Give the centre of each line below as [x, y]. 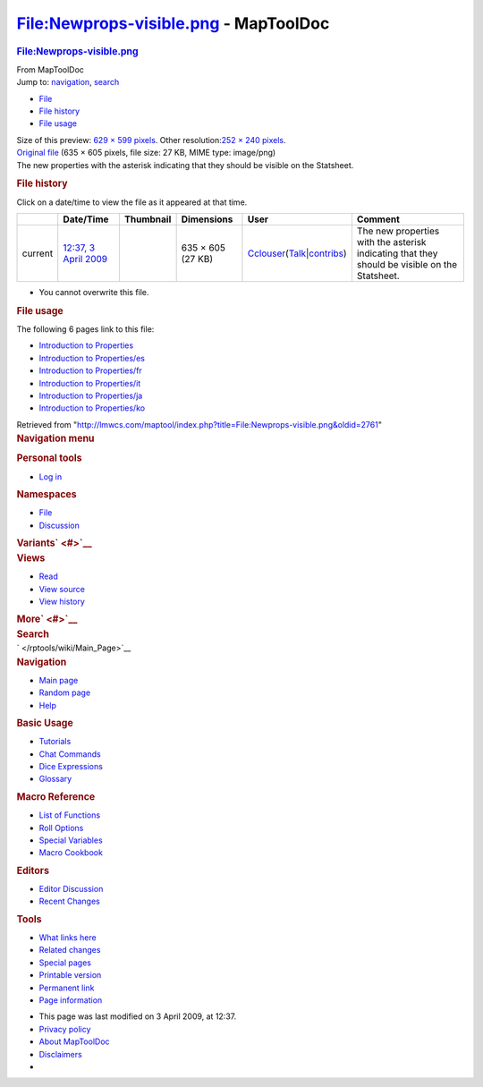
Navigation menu [55, 438]
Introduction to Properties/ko [92, 408]
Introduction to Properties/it [90, 383]
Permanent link [67, 988]
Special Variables [71, 840]
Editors [33, 870]
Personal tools [49, 458]
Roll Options [61, 828]
